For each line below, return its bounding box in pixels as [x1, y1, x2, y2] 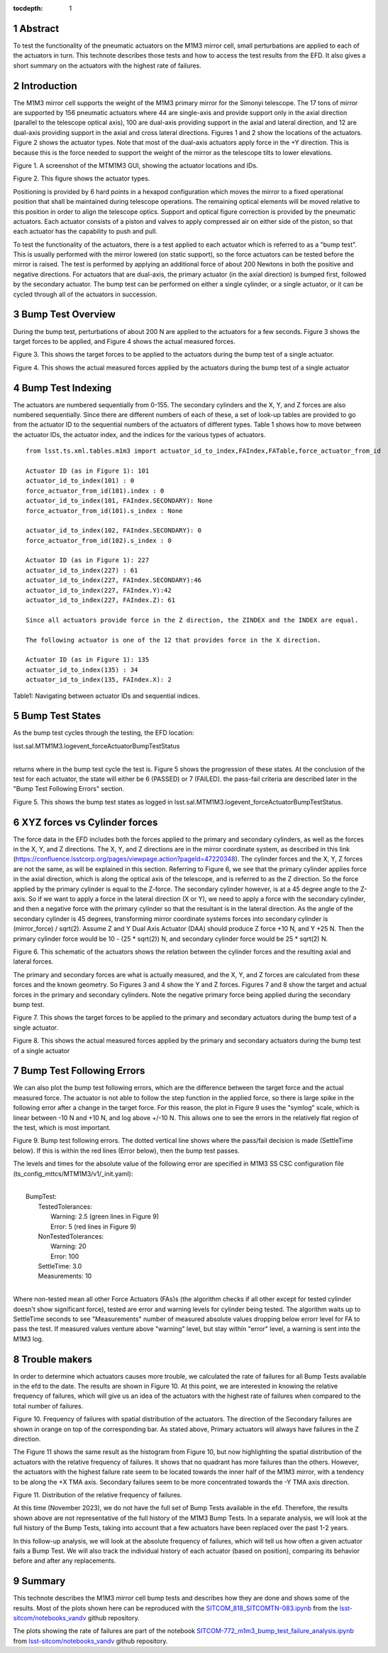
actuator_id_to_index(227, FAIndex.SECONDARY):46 [26, 576, 202, 584]
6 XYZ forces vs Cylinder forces [13, 816, 158, 828]
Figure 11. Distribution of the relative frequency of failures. [13, 1491, 182, 1499]
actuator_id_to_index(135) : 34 [26, 665, 138, 674]
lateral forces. [13, 957, 54, 966]
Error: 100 [50, 1251, 79, 1261]
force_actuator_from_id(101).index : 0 [26, 487, 165, 495]
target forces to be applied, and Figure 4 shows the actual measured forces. [13, 337, 235, 345]
